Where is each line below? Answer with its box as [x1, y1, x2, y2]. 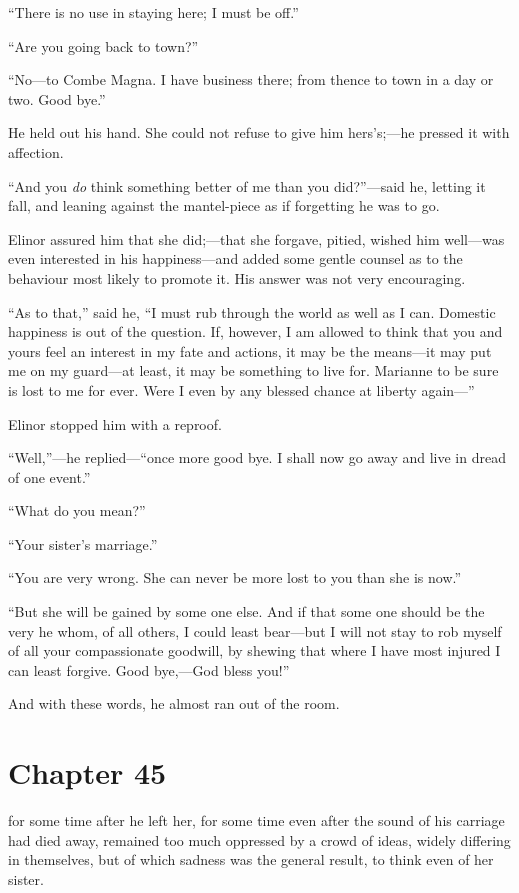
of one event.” [8, 466, 91, 487]
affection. [8, 141, 64, 162]
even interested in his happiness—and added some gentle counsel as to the [8, 248, 463, 269]
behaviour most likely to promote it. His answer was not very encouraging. [8, 267, 466, 288]
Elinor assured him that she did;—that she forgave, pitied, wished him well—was [8, 228, 505, 249]
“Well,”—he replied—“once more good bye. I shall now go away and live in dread [8, 447, 506, 468]
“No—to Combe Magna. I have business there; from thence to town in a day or [8, 69, 494, 90]
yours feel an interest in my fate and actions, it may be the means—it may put [8, 340, 492, 361]
